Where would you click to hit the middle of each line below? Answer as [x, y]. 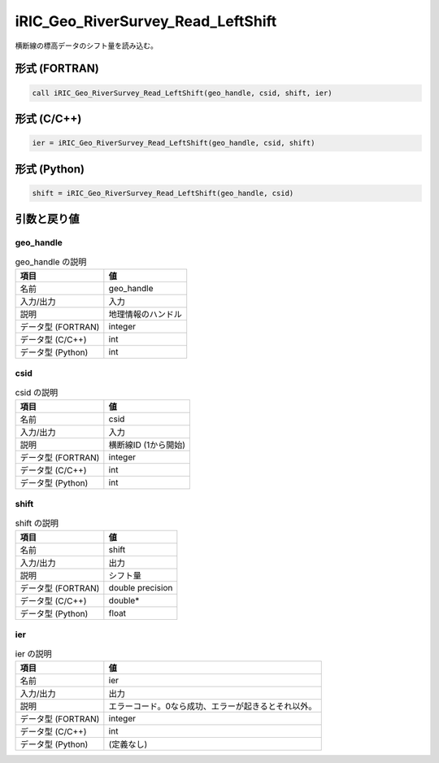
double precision [141, 588]
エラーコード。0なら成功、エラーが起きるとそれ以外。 [213, 706]
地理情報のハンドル [146, 314]
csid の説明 [37, 392]
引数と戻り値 [47, 219]
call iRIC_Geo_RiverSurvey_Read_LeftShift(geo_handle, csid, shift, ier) [182, 93]
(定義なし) [128, 744]
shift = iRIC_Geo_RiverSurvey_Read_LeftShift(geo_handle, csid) [163, 193]
